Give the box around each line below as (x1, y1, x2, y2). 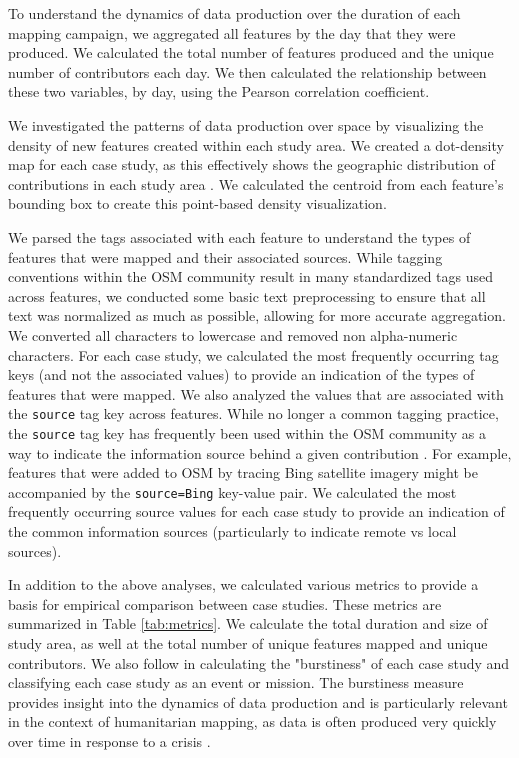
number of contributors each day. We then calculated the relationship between (8, 61, 487, 82)
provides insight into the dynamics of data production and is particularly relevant (8, 691, 508, 712)
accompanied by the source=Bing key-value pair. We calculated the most (8, 481, 457, 502)
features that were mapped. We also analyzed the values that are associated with (8, 383, 504, 404)
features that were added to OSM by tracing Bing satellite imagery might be (8, 462, 478, 483)
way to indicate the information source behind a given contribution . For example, (8, 442, 512, 463)
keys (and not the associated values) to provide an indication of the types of (8, 364, 475, 385)
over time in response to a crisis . (8, 730, 211, 751)
